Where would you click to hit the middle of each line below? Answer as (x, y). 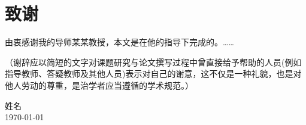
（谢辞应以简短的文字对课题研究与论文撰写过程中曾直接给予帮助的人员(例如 (153, 62)
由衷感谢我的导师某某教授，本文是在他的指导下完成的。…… (119, 42)
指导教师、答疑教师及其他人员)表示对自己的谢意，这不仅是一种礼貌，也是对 (153, 74)
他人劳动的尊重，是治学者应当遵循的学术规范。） (99, 85)
